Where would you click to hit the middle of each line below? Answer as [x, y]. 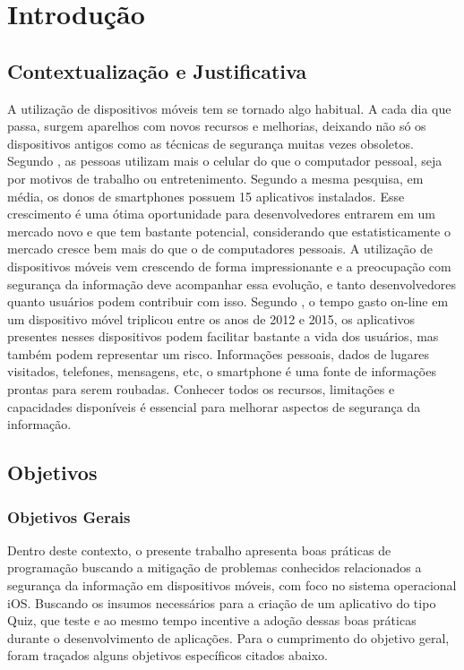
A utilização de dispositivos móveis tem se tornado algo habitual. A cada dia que [229, 108]
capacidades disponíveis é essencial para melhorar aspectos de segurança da [214, 406]
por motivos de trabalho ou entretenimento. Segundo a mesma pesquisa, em [215, 178]
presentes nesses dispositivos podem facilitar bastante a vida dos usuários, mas [223, 336]
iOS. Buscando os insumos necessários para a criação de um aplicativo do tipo [222, 602]
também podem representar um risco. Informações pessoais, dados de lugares [218, 353]
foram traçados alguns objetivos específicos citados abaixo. [168, 655]
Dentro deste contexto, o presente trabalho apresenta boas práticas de [199, 550]
